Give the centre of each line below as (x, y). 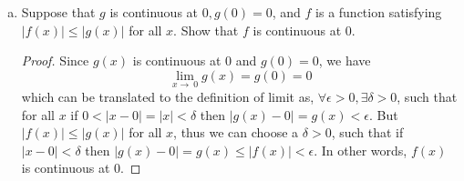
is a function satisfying (379, 12)
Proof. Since (55, 60)
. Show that (206, 30)
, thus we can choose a (236, 132)
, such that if (367, 132)
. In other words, (361, 150)
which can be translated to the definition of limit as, (168, 96)
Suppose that (58, 12)
